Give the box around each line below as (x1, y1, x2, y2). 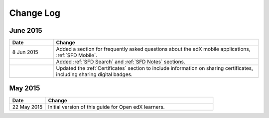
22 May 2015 (12, 103, 43, 110)
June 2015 (9, 26, 42, 35)
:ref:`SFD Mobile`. (56, 52, 98, 59)
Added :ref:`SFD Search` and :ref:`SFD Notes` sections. (56, 59, 185, 65)
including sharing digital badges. (56, 71, 133, 78)
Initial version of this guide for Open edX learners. (48, 103, 165, 110)
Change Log (9, 7, 61, 18)
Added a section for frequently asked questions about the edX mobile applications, (56, 46, 251, 53)
